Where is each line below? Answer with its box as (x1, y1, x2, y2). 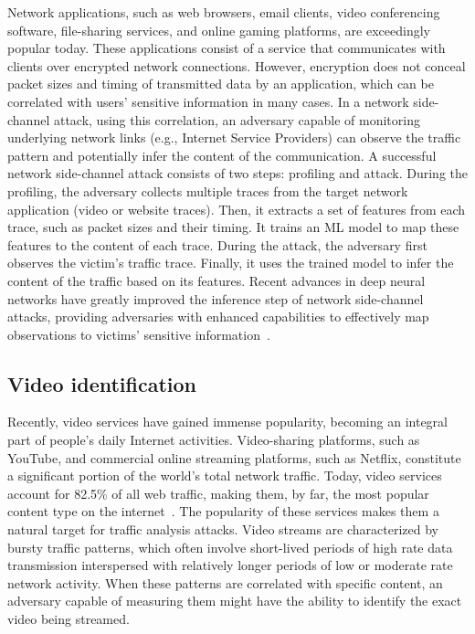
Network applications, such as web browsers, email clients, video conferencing (7, 3, 440, 21)
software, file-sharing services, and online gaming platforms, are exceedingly (7, 20, 430, 39)
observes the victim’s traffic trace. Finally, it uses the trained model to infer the (7, 253, 454, 272)
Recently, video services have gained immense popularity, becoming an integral (7, 412, 448, 431)
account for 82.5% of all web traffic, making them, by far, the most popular (7, 483, 429, 502)
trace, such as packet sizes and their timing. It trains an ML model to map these (7, 217, 459, 237)
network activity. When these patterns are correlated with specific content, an (7, 573, 443, 592)
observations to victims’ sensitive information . (7, 324, 270, 343)
